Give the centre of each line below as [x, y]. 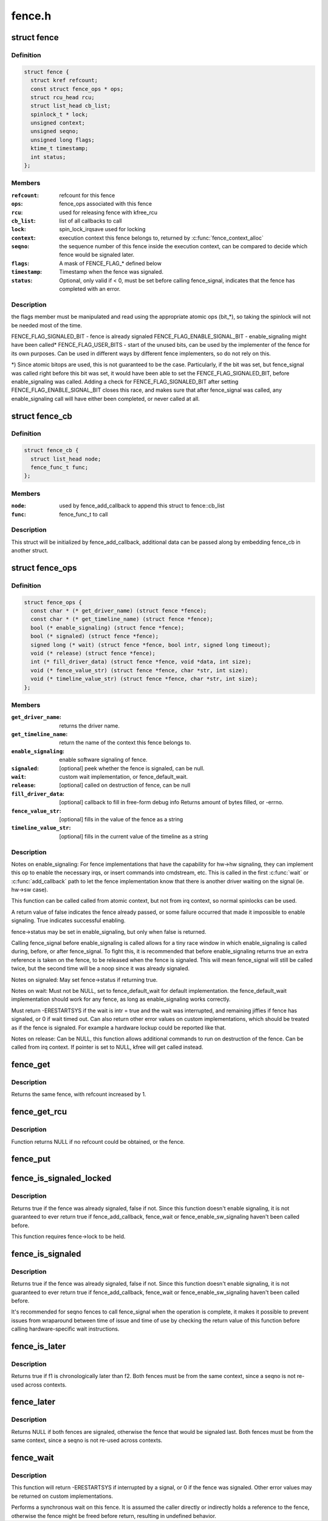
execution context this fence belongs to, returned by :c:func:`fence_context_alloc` [162, 238]
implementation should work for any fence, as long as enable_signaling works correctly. [121, 999]
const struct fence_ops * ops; [77, 89]
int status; [48, 157]
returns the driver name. [90, 726]
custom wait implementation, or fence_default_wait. [124, 777]
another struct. [30, 551]
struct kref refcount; [64, 80]
